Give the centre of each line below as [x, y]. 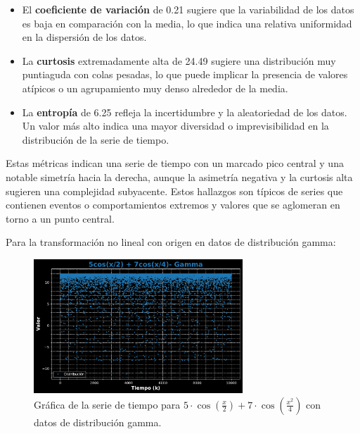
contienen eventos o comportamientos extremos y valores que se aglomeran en [173, 205]
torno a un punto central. [60, 218]
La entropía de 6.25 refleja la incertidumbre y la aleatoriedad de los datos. [185, 112]
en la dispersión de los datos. [84, 37]
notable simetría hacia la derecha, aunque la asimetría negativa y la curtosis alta [179, 176]
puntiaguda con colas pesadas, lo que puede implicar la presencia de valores [185, 74]
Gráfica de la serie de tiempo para [107, 404]
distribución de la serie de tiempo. [96, 139]
